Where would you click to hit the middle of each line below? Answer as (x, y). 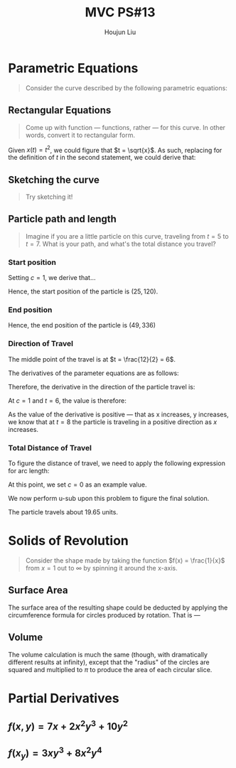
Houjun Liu (120, 32)
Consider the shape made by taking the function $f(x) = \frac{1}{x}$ (125, 560)
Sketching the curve (54, 179)
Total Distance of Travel (50, 448)
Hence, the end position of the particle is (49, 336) (82, 325)
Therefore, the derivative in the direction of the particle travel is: (102, 386)
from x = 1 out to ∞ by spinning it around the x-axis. (102, 568)
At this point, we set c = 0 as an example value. (77, 485)
